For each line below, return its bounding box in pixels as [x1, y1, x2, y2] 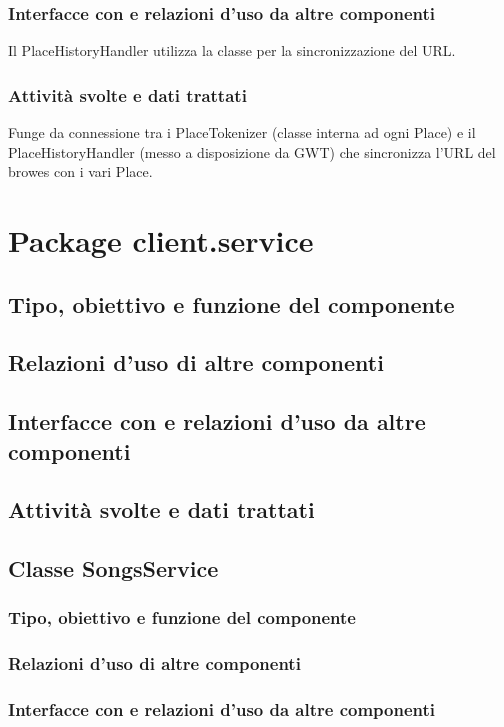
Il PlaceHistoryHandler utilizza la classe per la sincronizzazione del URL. [8, 40, 456, 61]
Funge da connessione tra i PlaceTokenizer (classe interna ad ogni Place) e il [8, 122, 476, 143]
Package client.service [8, 220, 314, 260]
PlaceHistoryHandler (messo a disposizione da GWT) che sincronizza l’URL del [8, 141, 496, 162]
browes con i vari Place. [8, 161, 153, 182]
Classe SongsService [8, 553, 219, 584]
